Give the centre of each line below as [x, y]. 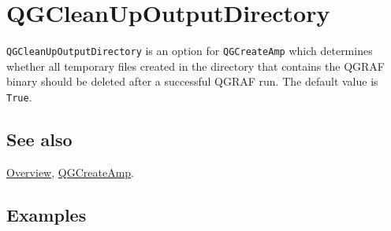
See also [39, 139]
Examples [47, 214]
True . [19, 96]
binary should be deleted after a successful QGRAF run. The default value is [192, 81]
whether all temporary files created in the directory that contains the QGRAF [195, 66]
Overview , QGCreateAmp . [70, 172]
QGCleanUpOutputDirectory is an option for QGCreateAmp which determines [190, 51]
